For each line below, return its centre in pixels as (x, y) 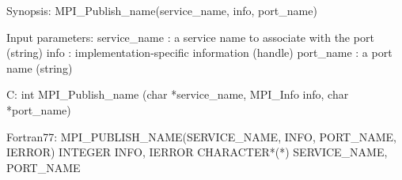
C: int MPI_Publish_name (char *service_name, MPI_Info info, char (178, 94)
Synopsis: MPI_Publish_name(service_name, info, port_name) (162, 10)
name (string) (40, 67)
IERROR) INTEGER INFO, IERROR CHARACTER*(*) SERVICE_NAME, (197, 152)
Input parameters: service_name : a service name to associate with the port (190, 37)
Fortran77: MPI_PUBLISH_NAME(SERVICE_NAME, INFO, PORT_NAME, (201, 136)
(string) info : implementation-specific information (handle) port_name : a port (199, 52)
